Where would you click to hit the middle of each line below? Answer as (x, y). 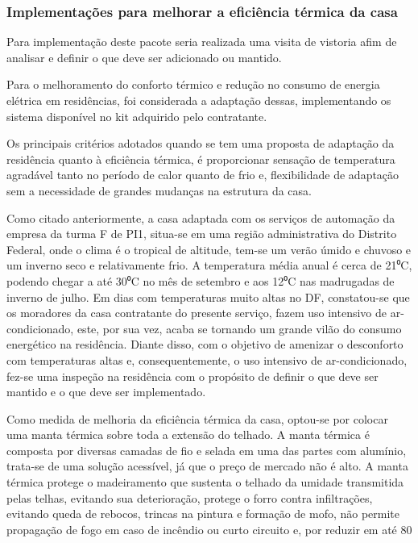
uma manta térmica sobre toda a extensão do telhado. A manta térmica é (188, 434)
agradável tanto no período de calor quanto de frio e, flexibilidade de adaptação (203, 175)
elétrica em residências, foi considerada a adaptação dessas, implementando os (199, 100)
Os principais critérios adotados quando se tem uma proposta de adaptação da (201, 143)
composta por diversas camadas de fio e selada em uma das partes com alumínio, (207, 450)
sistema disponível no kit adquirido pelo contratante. (137, 116)
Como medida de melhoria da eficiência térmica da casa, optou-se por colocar (197, 418)
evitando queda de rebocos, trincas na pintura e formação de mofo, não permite (203, 514)
